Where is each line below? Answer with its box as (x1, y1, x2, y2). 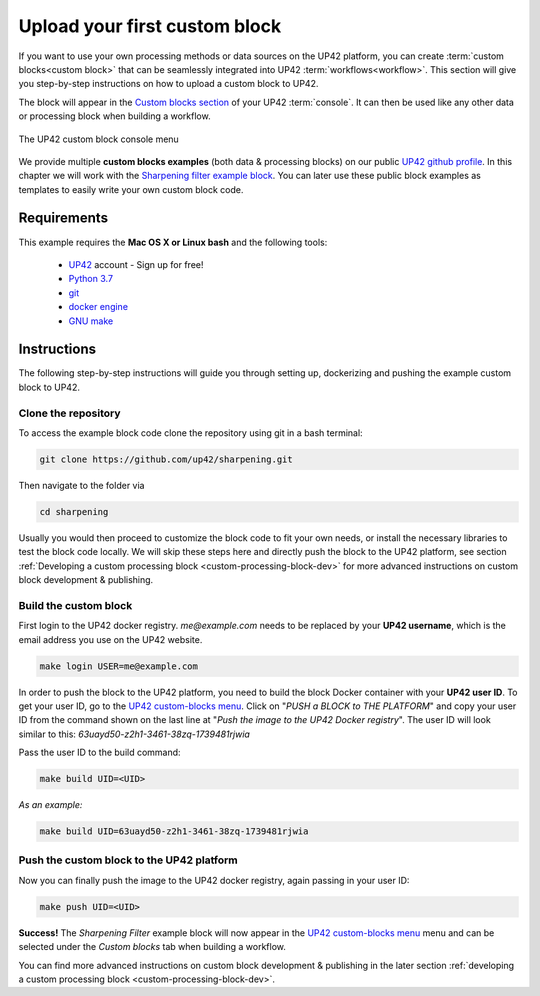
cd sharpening (39, 506, 109, 517)
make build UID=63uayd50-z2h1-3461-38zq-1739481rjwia (39, 826, 309, 837)
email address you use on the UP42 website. (18, 633, 203, 645)
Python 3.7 (68, 273, 114, 285)
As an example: (18, 799, 83, 811)
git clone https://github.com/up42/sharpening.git (39, 453, 294, 465)
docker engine (68, 301, 129, 313)
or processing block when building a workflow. (18, 110, 211, 122)
